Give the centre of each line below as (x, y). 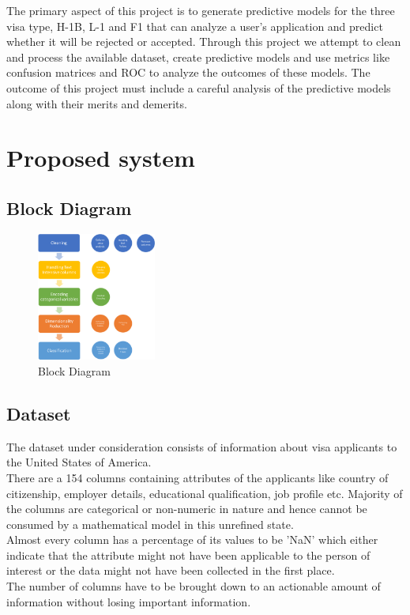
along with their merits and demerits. (97, 103)
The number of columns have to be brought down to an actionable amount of (194, 586)
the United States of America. (79, 462)
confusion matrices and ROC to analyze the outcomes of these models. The (188, 72)
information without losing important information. (129, 601)
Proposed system (101, 158)
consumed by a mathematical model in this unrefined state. (150, 524)
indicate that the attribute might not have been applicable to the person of (188, 555)
